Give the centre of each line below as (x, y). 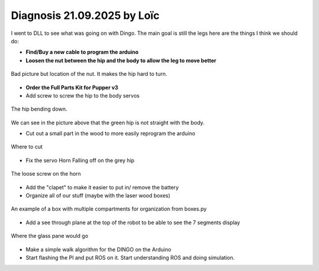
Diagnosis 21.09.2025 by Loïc (85, 15)
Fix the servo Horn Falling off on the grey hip (80, 160)
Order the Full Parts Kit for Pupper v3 (72, 87)
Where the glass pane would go (50, 236)
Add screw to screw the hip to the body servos (83, 95)
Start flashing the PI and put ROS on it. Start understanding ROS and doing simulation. (130, 257)
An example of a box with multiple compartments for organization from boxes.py (109, 209)
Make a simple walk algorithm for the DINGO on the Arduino (98, 249)
